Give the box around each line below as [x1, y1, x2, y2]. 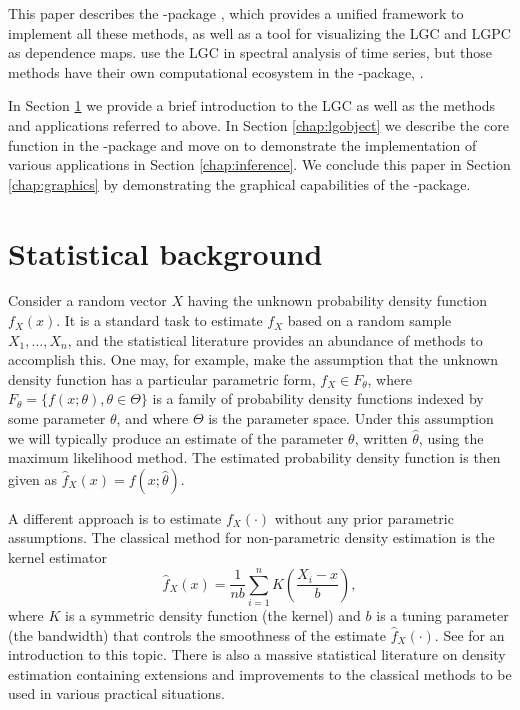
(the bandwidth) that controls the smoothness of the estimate [8, 624, 387, 645]
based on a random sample [287, 310, 452, 331]
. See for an [434, 624, 505, 645]
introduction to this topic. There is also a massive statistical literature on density [8, 644, 506, 665]
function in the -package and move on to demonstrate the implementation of [8, 134, 477, 155]
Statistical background [8, 232, 323, 273]
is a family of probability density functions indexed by [152, 388, 484, 409]
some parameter [8, 408, 106, 429]
